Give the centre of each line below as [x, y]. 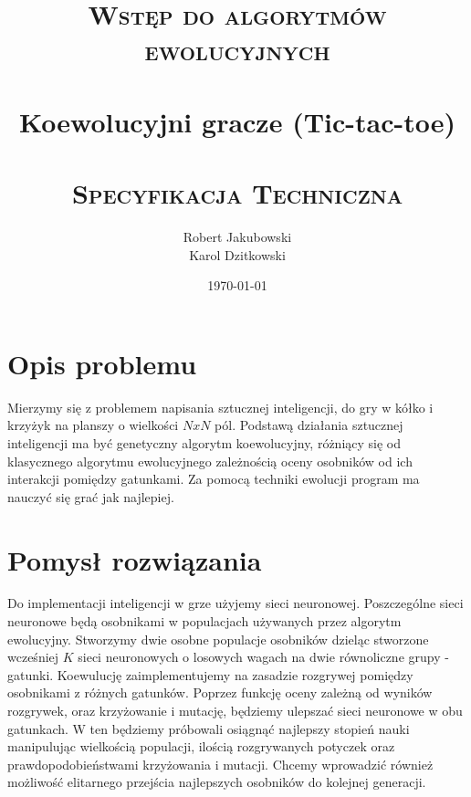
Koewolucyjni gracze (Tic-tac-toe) [237, 121]
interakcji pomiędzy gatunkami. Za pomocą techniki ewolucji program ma [214, 479]
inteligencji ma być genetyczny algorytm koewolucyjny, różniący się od [204, 442]
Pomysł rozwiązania [135, 559]
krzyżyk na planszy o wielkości [93, 425]
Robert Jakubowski [237, 237]
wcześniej [33, 657]
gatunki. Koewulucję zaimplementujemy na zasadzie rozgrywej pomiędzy [210, 674]
